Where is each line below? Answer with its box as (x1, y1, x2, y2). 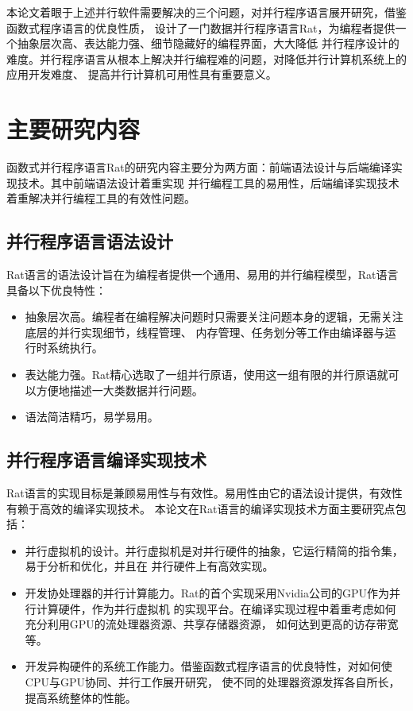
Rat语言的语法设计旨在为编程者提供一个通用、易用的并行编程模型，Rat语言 (6, 266, 399, 283)
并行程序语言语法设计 (6, 229, 173, 253)
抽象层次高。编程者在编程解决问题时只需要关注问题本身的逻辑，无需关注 (25, 308, 403, 325)
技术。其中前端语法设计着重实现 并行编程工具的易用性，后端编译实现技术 (17, 174, 399, 191)
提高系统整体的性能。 (25, 689, 137, 705)
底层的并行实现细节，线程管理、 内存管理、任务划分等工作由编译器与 (25, 323, 385, 340)
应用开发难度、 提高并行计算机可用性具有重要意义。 (6, 66, 277, 83)
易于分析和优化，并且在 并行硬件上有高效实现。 (25, 558, 274, 574)
